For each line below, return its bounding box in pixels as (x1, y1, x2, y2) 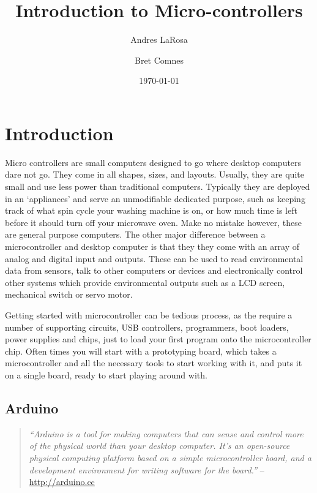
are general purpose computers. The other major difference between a (5, 228, 266, 241)
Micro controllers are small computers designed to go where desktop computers (5, 156, 302, 168)
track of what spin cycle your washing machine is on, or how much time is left (5, 204, 297, 217)
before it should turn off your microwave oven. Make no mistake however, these (5, 216, 302, 228)
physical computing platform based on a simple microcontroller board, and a (29, 451, 311, 464)
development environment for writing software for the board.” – (29, 463, 264, 476)
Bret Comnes (134, 53, 184, 66)
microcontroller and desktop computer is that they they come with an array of (5, 240, 300, 252)
